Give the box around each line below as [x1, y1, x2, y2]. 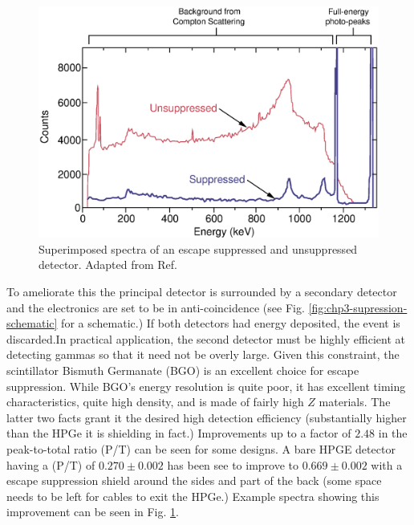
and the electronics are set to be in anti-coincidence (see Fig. [6, 299, 305, 315]
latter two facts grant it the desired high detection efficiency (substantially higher [6, 409, 407, 425]
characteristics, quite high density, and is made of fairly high [6, 393, 304, 410]
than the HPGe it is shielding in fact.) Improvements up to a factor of [6, 425, 351, 442]
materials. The [319, 393, 391, 410]
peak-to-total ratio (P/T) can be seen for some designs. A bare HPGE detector [6, 440, 396, 457]
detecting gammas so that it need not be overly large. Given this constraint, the [6, 346, 400, 363]
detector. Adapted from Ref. [39, 256, 177, 273]
